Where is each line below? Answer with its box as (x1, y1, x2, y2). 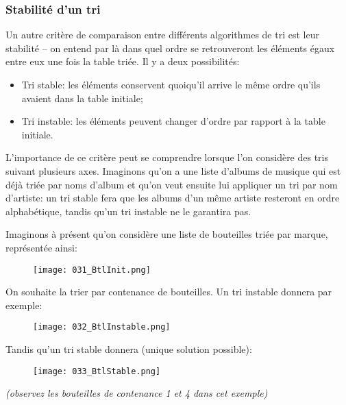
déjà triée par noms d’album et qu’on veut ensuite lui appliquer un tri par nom (5, 177, 338, 191)
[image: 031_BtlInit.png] (33, 265, 151, 275)
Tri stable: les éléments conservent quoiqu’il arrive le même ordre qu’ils (21, 77, 321, 91)
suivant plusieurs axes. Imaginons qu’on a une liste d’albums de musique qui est (5, 163, 341, 177)
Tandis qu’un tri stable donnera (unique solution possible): (5, 342, 252, 356)
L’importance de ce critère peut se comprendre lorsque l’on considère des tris (5, 150, 329, 164)
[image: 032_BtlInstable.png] (33, 322, 171, 332)
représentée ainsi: (5, 240, 77, 254)
